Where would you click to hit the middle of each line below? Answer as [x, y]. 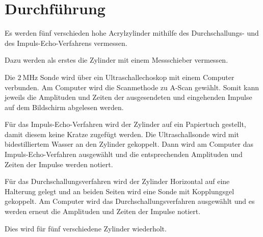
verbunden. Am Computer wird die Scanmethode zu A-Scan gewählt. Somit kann [132, 87]
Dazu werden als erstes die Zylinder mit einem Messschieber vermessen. [116, 60]
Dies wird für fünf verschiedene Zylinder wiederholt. [86, 228]
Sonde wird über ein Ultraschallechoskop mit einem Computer [137, 77]
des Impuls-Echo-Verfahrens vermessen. [66, 43]
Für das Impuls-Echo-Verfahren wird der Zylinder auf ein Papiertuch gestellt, [125, 124]
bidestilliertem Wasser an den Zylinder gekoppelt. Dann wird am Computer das [129, 144]
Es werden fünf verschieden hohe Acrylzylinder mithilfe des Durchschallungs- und [132, 33]
